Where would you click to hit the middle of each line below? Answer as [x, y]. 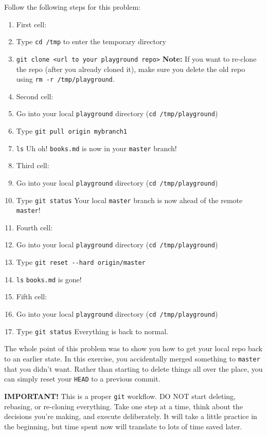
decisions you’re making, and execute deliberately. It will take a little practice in [131, 416]
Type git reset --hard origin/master [81, 262]
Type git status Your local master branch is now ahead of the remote [129, 200]
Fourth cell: [34, 227]
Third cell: [33, 165]
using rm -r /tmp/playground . [65, 79]
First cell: [31, 24]
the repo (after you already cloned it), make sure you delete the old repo [131, 69]
